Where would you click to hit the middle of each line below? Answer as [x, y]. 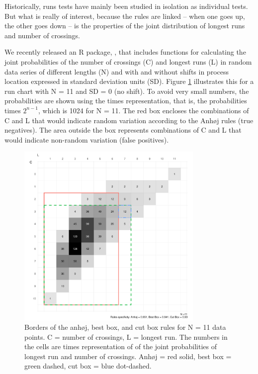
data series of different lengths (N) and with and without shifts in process [117, 71]
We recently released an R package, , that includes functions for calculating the [125, 52]
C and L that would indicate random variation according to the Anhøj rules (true [129, 120]
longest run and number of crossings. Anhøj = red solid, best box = [128, 356]
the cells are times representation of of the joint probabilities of [121, 346]
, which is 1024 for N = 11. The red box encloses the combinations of [144, 110]
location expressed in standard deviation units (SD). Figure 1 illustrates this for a [129, 81]
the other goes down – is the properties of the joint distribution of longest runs [125, 26]
